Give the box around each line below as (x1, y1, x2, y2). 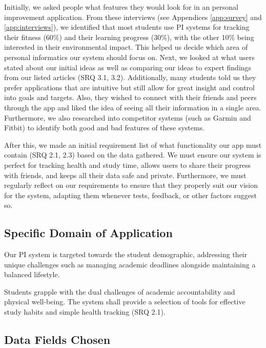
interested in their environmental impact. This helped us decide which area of (4, 42, 248, 52)
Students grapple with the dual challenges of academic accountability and (4, 286, 235, 297)
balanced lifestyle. (4, 269, 60, 280)
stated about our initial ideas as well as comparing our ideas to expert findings (4, 62, 252, 72)
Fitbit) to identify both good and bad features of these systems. (4, 122, 205, 133)
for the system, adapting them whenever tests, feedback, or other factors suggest (4, 189, 257, 200)
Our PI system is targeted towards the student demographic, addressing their (4, 249, 248, 260)
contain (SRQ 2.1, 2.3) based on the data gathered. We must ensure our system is (4, 149, 261, 160)
